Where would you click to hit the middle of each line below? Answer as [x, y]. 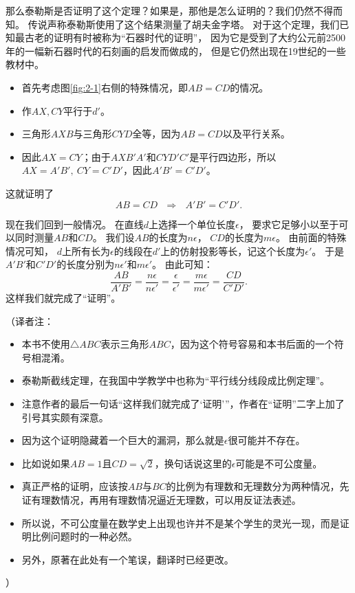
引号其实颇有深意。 [65, 417]
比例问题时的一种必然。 [84, 536]
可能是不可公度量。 [279, 463]
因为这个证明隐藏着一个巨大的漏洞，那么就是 [123, 440]
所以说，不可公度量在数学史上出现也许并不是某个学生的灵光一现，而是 [181, 523]
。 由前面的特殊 [311, 237]
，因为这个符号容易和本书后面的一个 [252, 344]
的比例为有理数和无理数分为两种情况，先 [258, 486]
